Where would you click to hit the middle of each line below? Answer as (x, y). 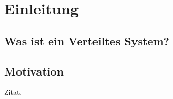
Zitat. (13, 92)
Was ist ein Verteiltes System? (87, 41)
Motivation (34, 71)
